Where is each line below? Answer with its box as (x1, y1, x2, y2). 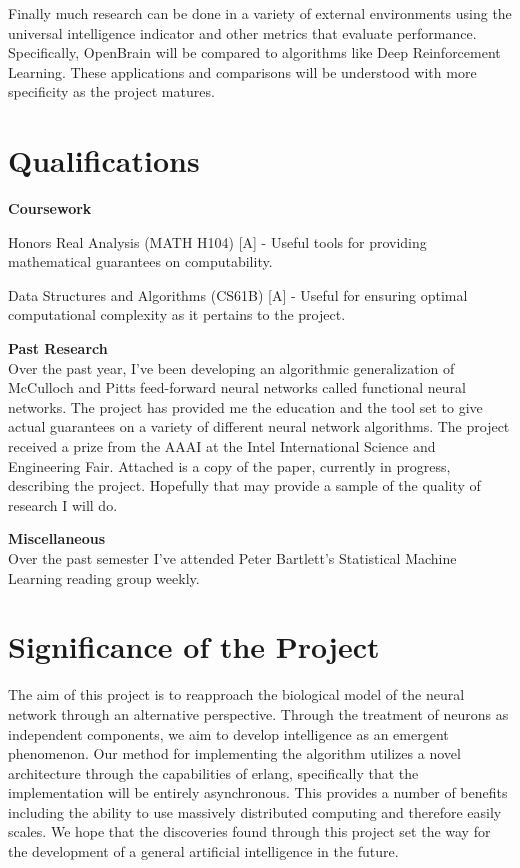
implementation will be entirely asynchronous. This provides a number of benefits (8, 782, 508, 803)
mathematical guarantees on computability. (8, 251, 273, 272)
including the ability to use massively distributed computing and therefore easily (8, 801, 502, 822)
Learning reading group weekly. (8, 567, 200, 588)
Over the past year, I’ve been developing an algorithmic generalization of (8, 357, 455, 378)
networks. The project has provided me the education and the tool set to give (8, 396, 483, 417)
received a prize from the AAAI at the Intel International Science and (8, 436, 436, 457)
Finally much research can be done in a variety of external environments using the (8, 3, 512, 23)
